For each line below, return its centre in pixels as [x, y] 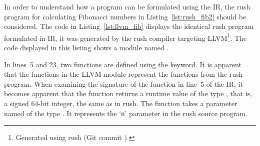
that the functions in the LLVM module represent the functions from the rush [123, 74]
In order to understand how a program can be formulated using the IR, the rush [127, 6]
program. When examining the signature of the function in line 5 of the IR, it [123, 83]
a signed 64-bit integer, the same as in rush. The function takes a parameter [121, 103]
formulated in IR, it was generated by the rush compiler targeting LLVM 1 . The [125, 37]
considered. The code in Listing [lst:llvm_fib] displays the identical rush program [129, 26]
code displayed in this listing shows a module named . [86, 48]
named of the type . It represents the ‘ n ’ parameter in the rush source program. [126, 113]
